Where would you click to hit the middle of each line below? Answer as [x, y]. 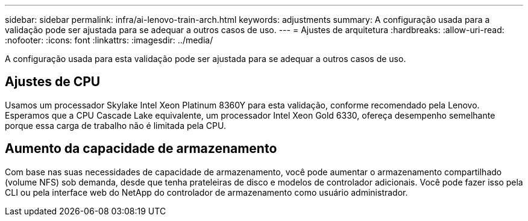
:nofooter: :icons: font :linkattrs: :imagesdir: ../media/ [109, 40]
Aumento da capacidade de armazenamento [141, 149]
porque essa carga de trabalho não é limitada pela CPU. [116, 125]
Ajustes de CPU [53, 82]
